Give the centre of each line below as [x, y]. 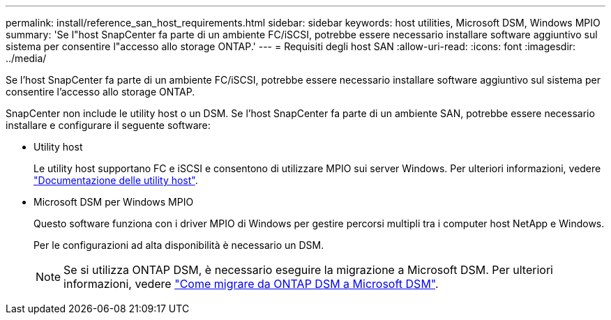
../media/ [26, 58]
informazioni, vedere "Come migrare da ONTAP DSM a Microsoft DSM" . [251, 284]
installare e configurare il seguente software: [108, 125]
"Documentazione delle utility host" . [116, 180]
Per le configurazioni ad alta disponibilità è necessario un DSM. [179, 245]
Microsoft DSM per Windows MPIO [114, 202]
